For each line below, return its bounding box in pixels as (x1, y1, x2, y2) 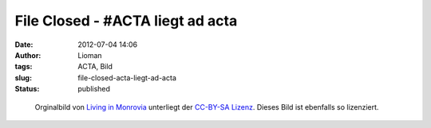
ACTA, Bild (77, 62, 113, 72)
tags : (14, 62, 33, 72)
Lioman (77, 50, 103, 60)
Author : (14, 50, 42, 60)
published (77, 84, 111, 94)
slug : (14, 72, 32, 83)
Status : (14, 84, 40, 94)
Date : (14, 40, 34, 49)
